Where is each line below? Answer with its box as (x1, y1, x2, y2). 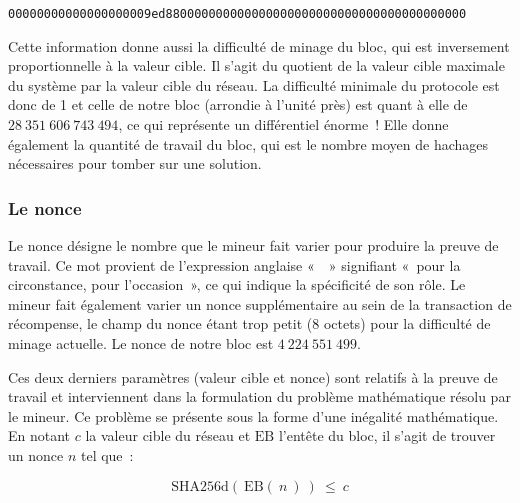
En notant (8, 425, 71, 446)
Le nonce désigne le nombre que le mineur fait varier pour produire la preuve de (8, 235, 499, 256)
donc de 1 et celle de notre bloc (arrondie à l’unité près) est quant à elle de (8, 94, 468, 115)
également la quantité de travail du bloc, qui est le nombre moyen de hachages (8, 133, 489, 154)
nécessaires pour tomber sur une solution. (8, 153, 262, 174)
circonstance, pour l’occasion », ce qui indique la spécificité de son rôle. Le (8, 274, 466, 295)
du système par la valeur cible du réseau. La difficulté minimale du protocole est (8, 74, 500, 95)
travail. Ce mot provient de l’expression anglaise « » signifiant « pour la (8, 254, 461, 275)
